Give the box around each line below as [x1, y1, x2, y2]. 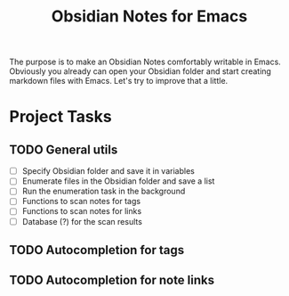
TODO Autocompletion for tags [9, 243, 185, 258]
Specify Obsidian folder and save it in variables [21, 166, 196, 177]
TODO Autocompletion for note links [9, 273, 215, 288]
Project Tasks [9, 107, 113, 127]
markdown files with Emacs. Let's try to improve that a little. [9, 76, 229, 86]
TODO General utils [9, 142, 118, 157]
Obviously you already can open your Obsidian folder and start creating [9, 66, 271, 77]
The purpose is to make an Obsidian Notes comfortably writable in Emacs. [9, 56, 282, 68]
